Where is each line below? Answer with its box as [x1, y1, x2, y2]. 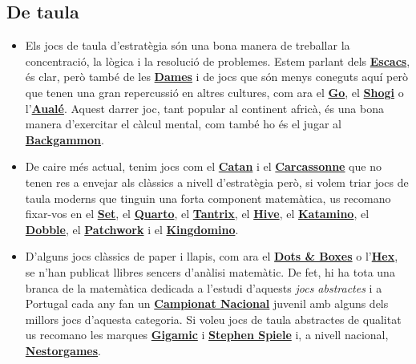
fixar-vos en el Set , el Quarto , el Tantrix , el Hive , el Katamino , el [25, 205, 370, 222]
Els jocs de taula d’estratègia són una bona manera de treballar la [25, 37, 350, 54]
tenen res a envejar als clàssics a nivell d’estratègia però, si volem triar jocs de [25, 173, 409, 190]
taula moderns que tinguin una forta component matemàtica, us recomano [25, 189, 391, 206]
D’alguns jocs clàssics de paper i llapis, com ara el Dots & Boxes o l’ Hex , [25, 248, 398, 265]
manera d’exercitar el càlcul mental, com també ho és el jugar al [25, 115, 341, 132]
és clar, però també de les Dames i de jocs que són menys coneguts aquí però [25, 68, 408, 85]
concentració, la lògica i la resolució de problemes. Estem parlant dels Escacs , [25, 52, 410, 69]
